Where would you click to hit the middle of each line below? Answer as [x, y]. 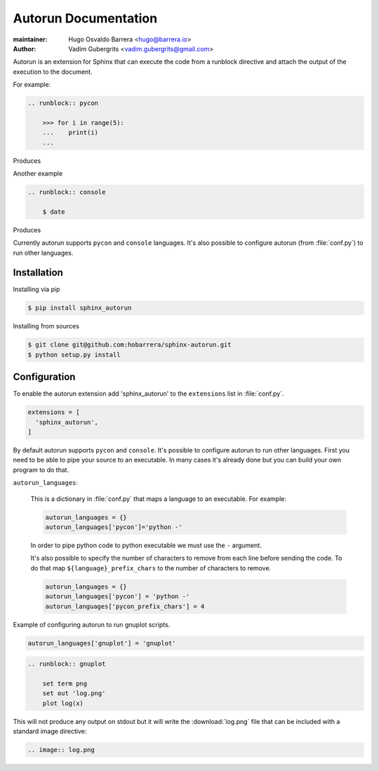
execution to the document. [53, 72]
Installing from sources [46, 326]
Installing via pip [36, 289]
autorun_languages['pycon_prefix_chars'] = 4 [125, 606]
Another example [38, 174]
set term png [65, 683]
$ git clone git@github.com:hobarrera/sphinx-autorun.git [129, 345]
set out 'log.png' [74, 693]
